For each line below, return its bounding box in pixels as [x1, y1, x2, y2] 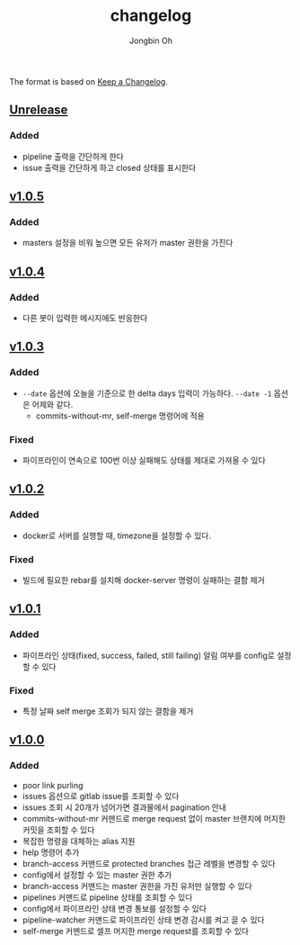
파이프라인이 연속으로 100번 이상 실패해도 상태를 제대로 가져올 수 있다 [22, 454, 267, 465]
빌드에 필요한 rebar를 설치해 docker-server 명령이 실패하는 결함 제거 [22, 574, 265, 585]
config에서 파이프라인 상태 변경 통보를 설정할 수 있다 [22, 903, 207, 913]
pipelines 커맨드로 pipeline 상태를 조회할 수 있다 [22, 892, 193, 903]
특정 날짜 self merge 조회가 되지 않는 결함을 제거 [22, 706, 194, 716]
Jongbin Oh [128, 35, 173, 46]
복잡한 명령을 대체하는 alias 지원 [22, 835, 136, 846]
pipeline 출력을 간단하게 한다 [22, 150, 124, 162]
